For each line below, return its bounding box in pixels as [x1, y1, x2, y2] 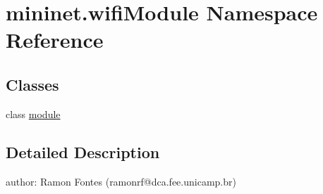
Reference [6, 25, 104, 54]
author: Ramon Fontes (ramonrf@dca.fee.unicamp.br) [6, 174, 236, 188]
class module [6, 106, 61, 121]
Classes [6, 73, 59, 95]
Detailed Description [6, 141, 160, 162]
